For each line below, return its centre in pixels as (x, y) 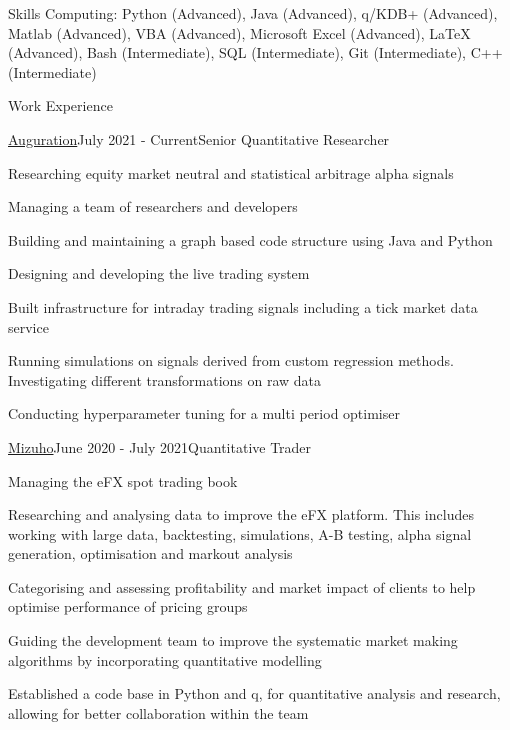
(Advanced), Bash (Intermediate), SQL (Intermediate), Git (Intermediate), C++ (255, 52)
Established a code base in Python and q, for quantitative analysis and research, (254, 693)
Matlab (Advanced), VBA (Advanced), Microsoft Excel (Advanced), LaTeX (239, 32)
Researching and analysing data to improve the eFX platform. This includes (241, 514)
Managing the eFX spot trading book (123, 480)
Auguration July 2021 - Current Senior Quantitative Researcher (199, 138)
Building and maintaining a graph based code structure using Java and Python (250, 239)
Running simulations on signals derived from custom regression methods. (231, 360)
